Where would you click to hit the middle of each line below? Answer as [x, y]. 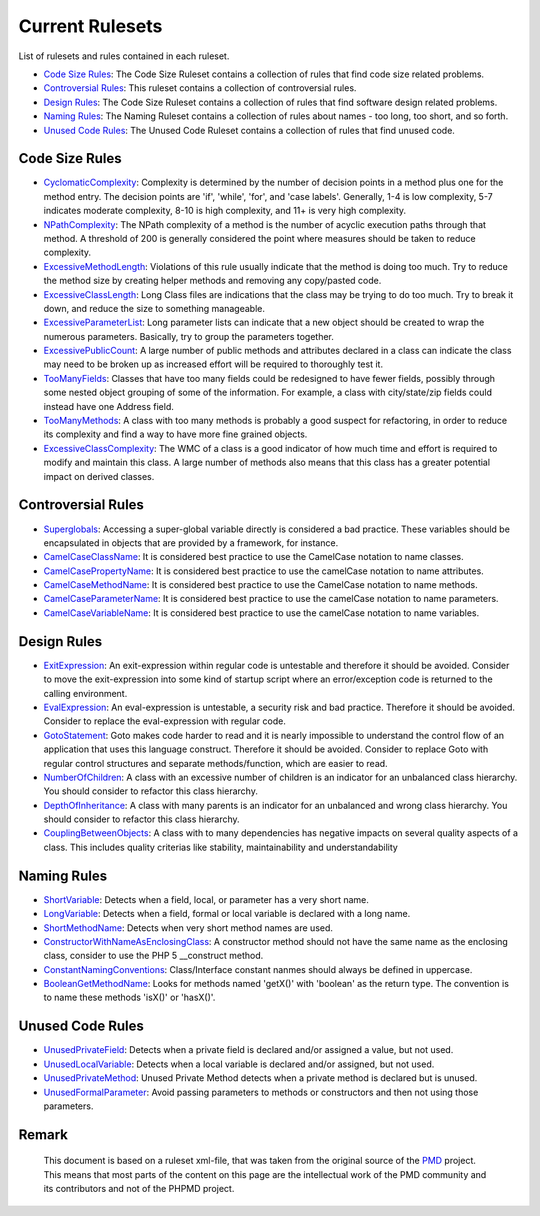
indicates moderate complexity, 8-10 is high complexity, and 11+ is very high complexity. [225, 211]
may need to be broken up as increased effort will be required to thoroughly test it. [213, 364]
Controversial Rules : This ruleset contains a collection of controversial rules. [200, 88]
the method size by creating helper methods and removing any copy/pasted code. [212, 281]
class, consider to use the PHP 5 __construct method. [153, 956]
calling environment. [85, 693]
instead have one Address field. [109, 406]
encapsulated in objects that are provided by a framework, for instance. [191, 542]
